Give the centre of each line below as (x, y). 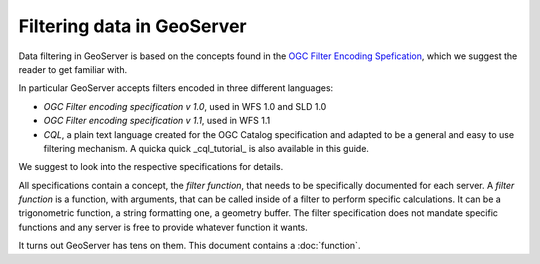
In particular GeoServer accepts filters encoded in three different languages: (176, 88)
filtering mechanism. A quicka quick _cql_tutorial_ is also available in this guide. (206, 148)
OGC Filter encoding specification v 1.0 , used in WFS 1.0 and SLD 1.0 (185, 106)
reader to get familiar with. (73, 69)
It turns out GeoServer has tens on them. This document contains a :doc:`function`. (189, 246)
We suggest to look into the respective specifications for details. (151, 167)
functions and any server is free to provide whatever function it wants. (163, 227)
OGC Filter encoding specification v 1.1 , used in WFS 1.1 (157, 121)
